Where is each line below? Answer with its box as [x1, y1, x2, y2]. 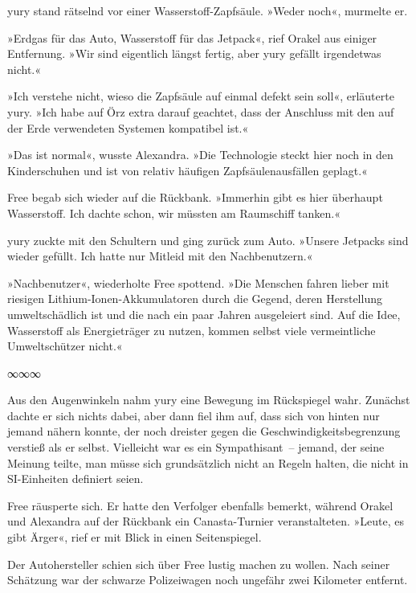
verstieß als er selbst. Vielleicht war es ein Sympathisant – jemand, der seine [7, 439, 385, 456]
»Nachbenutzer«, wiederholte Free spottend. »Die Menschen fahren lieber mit [7, 274, 389, 291]
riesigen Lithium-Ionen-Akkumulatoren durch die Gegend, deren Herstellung [7, 290, 382, 307]
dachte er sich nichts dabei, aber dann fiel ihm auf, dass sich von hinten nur [7, 407, 380, 423]
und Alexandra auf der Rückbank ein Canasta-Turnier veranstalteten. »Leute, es [7, 513, 404, 530]
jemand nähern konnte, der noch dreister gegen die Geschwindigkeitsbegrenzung [7, 423, 401, 440]
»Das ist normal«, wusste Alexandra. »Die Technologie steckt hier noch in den [7, 146, 394, 163]
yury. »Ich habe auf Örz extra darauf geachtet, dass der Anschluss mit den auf [7, 103, 394, 120]
